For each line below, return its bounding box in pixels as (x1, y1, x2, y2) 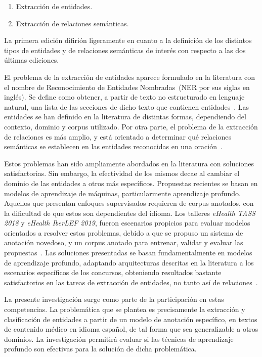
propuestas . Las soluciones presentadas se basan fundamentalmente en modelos (4, 247, 252, 258)
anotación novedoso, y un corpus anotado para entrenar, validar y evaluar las (4, 237, 243, 248)
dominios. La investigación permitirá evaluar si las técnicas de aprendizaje (4, 333, 234, 344)
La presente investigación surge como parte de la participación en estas (4, 294, 224, 304)
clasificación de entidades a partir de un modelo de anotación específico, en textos (4, 314, 257, 324)
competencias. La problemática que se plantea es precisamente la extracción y (4, 304, 245, 315)
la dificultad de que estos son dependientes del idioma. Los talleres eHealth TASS (4, 207, 255, 218)
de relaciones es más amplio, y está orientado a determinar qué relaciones (4, 131, 231, 142)
